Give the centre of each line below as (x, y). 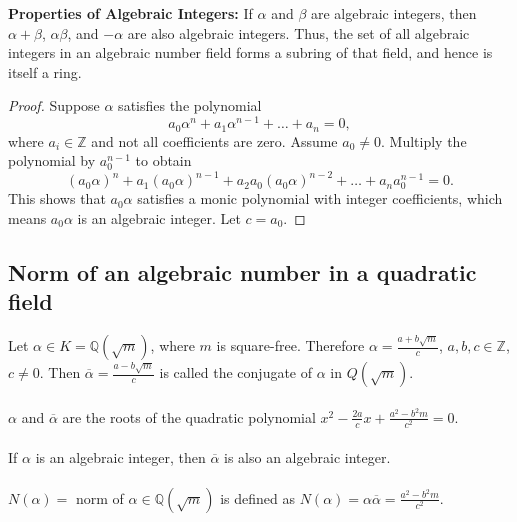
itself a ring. (45, 71)
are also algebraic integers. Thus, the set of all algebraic (298, 32)
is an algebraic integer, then (120, 456)
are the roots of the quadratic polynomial (189, 416)
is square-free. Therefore (290, 345)
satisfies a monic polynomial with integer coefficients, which (320, 198)
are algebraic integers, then (393, 13)
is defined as (257, 497)
